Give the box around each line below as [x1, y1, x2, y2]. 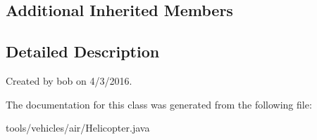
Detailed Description [6, 41, 160, 62]
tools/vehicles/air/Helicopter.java [6, 120, 150, 135]
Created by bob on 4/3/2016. [6, 73, 132, 87]
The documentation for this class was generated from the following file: [6, 97, 312, 111]
